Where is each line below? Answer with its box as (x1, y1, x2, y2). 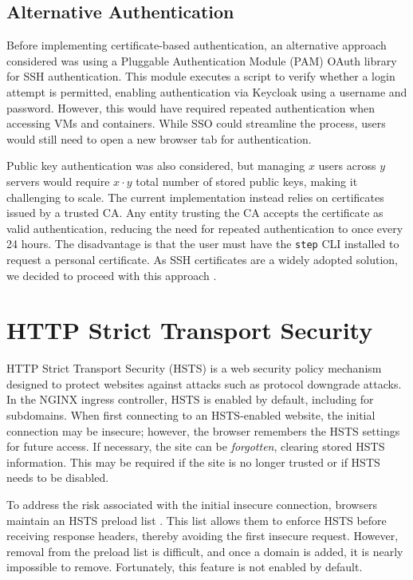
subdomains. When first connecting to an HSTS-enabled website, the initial (6, 407, 376, 424)
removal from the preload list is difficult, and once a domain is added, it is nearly (6, 543, 403, 559)
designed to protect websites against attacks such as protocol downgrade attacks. (6, 375, 402, 392)
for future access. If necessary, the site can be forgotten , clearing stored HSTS (6, 438, 385, 455)
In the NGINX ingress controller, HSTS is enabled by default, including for (6, 391, 374, 408)
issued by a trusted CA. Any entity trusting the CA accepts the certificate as (6, 204, 383, 221)
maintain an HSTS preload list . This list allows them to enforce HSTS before (6, 511, 387, 528)
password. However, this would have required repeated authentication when (6, 99, 376, 116)
